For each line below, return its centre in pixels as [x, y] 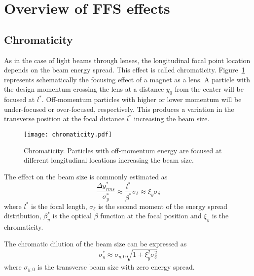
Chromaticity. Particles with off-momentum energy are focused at [123, 150]
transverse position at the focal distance [64, 119]
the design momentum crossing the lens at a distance [84, 89]
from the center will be [209, 89]
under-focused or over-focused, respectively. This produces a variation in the [119, 109]
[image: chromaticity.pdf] [68, 134]
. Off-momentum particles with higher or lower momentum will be [142, 99]
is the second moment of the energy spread [163, 206]
